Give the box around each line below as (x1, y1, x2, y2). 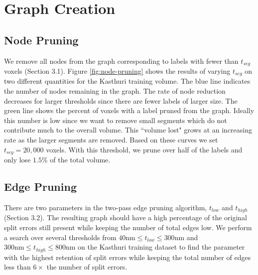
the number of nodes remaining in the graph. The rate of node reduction (4, 86, 226, 96)
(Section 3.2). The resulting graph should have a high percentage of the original (4, 212, 248, 223)
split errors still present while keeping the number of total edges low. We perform (4, 222, 252, 232)
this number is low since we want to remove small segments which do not (4, 115, 227, 125)
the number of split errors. (46, 262, 128, 272)
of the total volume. (50, 154, 111, 165)
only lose (4, 154, 31, 165)
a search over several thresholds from (4, 232, 117, 242)
